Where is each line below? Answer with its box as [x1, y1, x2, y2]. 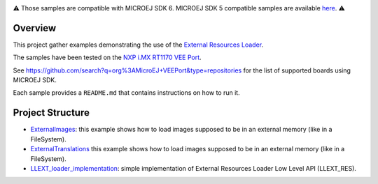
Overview [13, 22, 57, 34]
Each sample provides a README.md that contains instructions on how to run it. [13, 89, 241, 97]
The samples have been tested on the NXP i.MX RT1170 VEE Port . [13, 53, 202, 62]
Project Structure [13, 107, 90, 118]
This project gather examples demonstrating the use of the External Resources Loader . [13, 40, 264, 49]
